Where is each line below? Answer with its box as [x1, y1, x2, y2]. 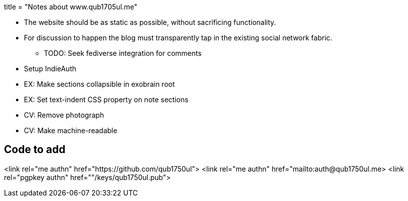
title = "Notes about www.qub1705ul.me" [4, 2, 137, 11]
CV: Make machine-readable [24, 126, 118, 135]
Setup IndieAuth [24, 64, 76, 73]
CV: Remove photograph [24, 111, 104, 119]
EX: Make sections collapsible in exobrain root [24, 80, 175, 88]
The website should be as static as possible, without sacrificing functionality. [24, 18, 276, 26]
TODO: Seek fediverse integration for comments [44, 49, 202, 57]
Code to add [4, 143, 66, 156]
